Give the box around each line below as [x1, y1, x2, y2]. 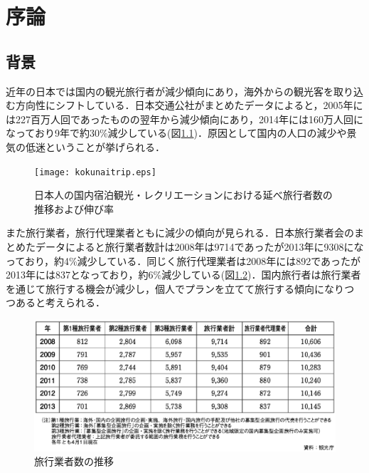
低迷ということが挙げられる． [25, 139, 165, 154]
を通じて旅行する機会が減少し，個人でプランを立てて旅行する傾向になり [6, 281, 345, 296]
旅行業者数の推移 [34, 454, 114, 469]
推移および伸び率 [34, 201, 114, 216]
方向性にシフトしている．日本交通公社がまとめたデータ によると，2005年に [15, 98, 363, 113]
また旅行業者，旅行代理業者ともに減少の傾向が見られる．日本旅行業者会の [6, 225, 354, 240]
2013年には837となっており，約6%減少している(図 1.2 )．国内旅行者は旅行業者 [6, 267, 361, 282]
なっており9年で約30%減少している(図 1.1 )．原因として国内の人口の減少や [6, 125, 347, 140]
